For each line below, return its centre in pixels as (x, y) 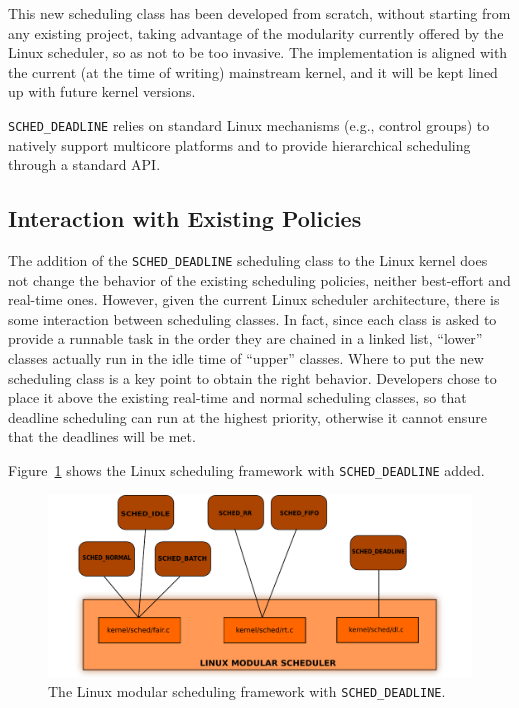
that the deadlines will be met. (102, 436)
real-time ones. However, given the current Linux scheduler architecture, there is (254, 299)
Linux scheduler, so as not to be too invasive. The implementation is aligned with (258, 52)
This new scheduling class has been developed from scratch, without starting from (259, 13)
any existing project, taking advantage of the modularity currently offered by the (256, 32)
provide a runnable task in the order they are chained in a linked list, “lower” (245, 338)
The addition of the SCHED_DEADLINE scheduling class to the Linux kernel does (248, 260)
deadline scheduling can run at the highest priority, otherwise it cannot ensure (247, 416)
